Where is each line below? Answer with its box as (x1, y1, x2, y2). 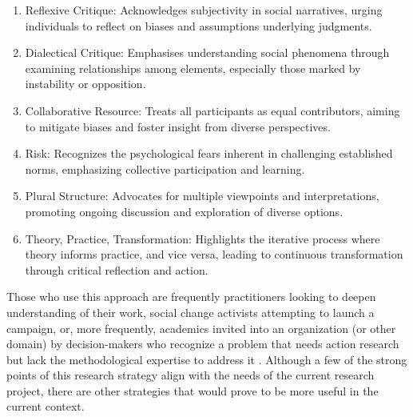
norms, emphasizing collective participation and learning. (25, 160, 305, 177)
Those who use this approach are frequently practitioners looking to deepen (6, 288, 376, 305)
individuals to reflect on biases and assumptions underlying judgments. (25, 17, 372, 34)
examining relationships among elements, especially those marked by (25, 59, 361, 76)
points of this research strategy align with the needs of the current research (6, 367, 375, 383)
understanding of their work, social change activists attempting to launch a (6, 303, 375, 320)
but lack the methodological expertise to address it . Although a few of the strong (6, 351, 407, 367)
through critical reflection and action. (25, 261, 208, 278)
